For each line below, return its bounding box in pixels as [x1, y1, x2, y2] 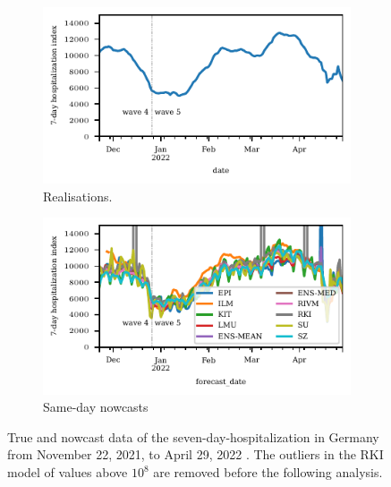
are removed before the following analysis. [153, 463, 383, 482]
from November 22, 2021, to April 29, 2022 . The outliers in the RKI [7, 445, 384, 464]
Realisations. [43, 186, 113, 205]
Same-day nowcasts [43, 397, 149, 416]
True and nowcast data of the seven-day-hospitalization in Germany [7, 427, 379, 446]
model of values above [7, 463, 128, 482]
